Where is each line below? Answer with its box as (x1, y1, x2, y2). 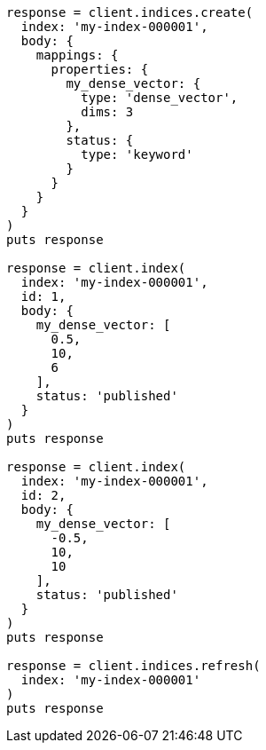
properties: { (51, 62, 149, 76)
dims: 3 (81, 105, 134, 119)
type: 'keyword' (81, 147, 193, 162)
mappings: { (35, 48, 119, 62)
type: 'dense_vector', (81, 91, 239, 105)
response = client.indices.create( (6, 5, 254, 20)
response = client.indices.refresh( (6, 659, 261, 673)
